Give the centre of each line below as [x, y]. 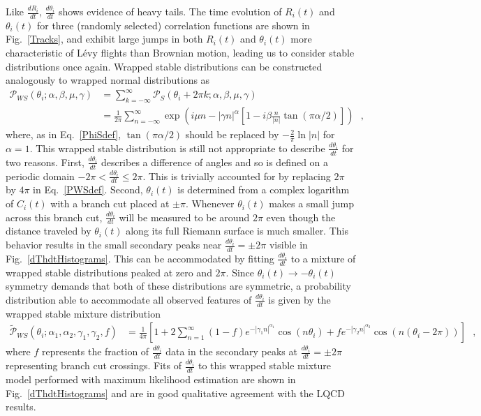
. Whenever [210, 203]
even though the [301, 217]
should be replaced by [232, 134]
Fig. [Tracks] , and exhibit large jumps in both [104, 39]
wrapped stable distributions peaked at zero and [109, 272]
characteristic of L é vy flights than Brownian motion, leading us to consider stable [180, 53]
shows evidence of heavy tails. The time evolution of [170, 11]
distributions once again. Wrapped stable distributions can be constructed [164, 66]
